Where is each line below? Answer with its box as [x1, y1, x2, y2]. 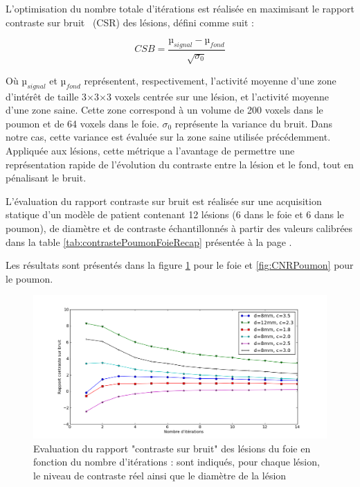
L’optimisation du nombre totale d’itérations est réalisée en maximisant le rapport [6, 1, 354, 15]
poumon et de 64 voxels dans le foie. [6, 116, 159, 130]
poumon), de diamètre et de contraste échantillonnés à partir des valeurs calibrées [6, 220, 353, 235]
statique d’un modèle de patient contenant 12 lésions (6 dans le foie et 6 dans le [6, 207, 344, 222]
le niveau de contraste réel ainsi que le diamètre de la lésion [33, 468, 287, 482]
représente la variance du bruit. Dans [174, 116, 333, 130]
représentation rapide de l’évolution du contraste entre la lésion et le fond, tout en [6, 157, 354, 171]
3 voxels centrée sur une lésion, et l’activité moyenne [106, 89, 330, 103]
